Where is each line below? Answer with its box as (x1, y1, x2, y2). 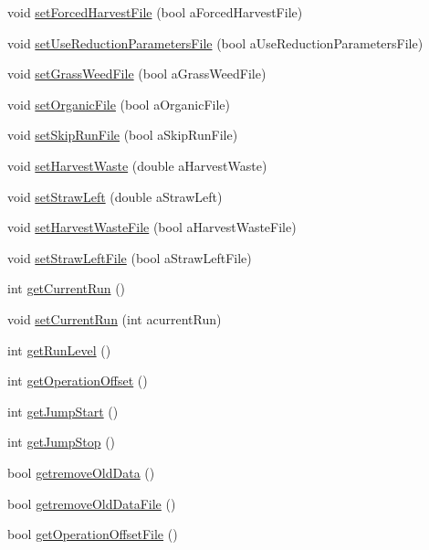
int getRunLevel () (7, 340, 111, 359)
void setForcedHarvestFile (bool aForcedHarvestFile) (7, 3, 303, 21)
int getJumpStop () (7, 432, 116, 451)
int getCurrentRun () (7, 279, 126, 298)
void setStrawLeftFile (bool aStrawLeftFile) (7, 248, 252, 267)
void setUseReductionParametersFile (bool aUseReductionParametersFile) (7, 33, 424, 52)
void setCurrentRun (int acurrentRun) (7, 309, 222, 328)
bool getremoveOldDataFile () (7, 493, 176, 513)
